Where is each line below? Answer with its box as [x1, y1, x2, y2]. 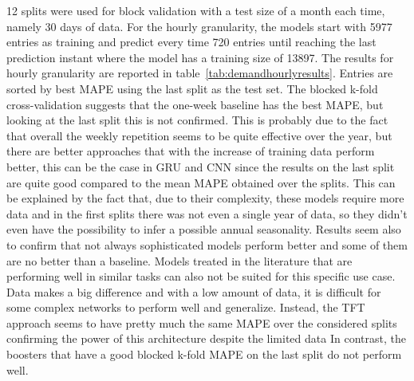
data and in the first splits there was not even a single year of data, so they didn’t [6, 205, 408, 222]
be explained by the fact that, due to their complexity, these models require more [6, 190, 404, 206]
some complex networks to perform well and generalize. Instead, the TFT [6, 299, 365, 316]
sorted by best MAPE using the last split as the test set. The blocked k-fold [6, 80, 378, 96]
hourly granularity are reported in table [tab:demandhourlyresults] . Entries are [6, 65, 393, 81]
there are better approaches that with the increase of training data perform [6, 143, 375, 159]
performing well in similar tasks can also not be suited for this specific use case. [6, 268, 396, 285]
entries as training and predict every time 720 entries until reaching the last [6, 33, 377, 50]
